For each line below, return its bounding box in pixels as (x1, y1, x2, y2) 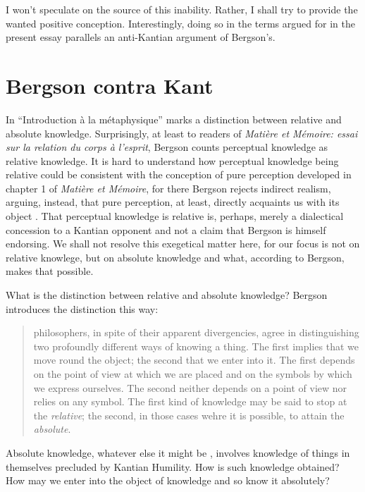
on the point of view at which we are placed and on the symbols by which (33, 367, 352, 381)
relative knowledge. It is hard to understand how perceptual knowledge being (6, 153, 339, 168)
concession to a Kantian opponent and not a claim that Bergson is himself (6, 222, 326, 237)
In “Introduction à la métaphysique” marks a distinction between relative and (6, 111, 342, 126)
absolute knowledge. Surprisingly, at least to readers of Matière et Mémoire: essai (6, 125, 358, 140)
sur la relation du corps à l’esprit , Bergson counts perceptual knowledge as (6, 140, 328, 154)
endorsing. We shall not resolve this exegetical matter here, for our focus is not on (6, 236, 360, 251)
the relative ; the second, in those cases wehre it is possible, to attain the (33, 407, 345, 422)
